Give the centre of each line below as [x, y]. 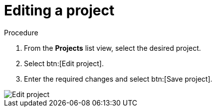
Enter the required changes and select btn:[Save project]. [118, 79]
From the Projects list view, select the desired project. [112, 48]
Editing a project [59, 10]
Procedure [21, 32]
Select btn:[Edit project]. [64, 63]
